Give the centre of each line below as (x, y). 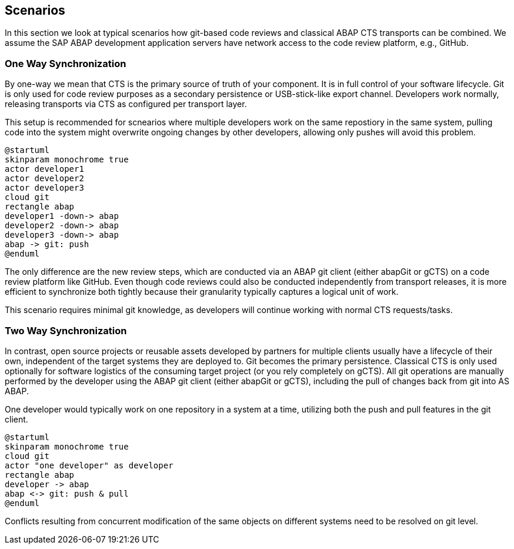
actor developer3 (44, 188)
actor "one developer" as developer (89, 465)
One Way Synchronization (66, 63)
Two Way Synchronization (66, 330)
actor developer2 (44, 179)
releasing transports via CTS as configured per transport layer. (126, 104)
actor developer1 (44, 169)
